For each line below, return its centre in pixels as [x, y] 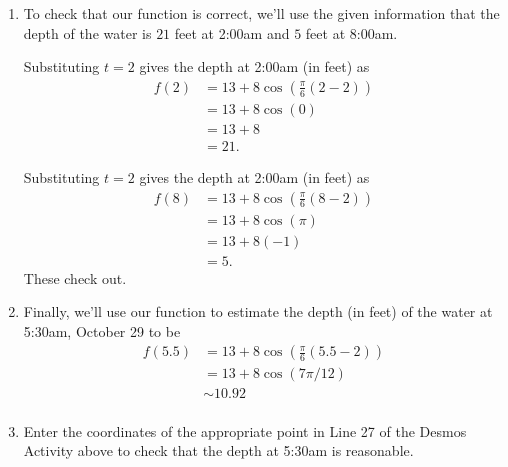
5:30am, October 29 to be [102, 330]
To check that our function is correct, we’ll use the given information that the [261, 13]
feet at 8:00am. [351, 32]
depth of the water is [87, 32]
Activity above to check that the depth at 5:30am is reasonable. [218, 450]
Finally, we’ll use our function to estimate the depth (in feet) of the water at [258, 311]
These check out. [75, 277]
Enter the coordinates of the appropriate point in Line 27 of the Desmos [245, 430]
